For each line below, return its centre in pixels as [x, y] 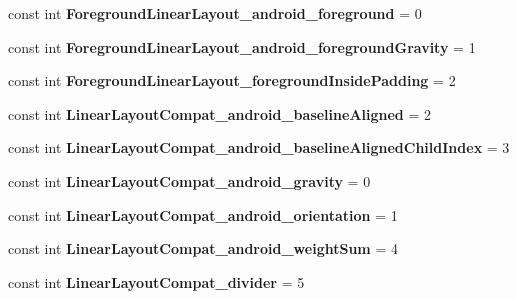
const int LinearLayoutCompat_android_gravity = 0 [189, 180]
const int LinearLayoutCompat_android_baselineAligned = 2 [220, 113]
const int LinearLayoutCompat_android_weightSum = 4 [203, 248]
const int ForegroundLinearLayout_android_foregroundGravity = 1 [242, 46]
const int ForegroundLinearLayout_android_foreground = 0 [215, 13]
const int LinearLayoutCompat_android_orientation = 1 [203, 214]
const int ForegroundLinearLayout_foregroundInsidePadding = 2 [232, 80]
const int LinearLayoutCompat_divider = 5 [156, 281]
